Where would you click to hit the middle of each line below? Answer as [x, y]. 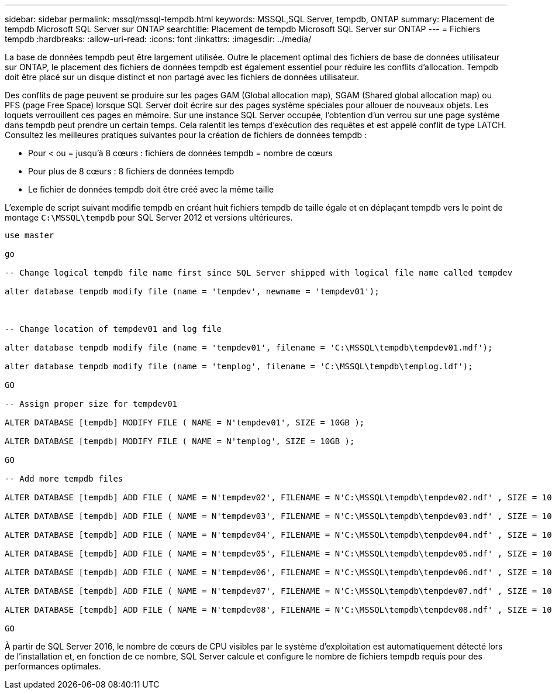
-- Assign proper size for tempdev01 [91, 404]
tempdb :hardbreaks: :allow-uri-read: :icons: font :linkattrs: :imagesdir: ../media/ [158, 39]
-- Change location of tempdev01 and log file [113, 329]
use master [30, 235]
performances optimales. [53, 666]
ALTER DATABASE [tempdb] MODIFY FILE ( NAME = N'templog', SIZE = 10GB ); [180, 441]
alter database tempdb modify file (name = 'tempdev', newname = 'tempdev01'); [192, 291]
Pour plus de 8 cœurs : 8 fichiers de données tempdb [131, 171]
